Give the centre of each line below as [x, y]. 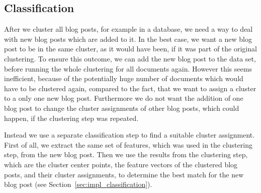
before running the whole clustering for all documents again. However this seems [128, 68]
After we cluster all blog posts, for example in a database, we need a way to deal [128, 29]
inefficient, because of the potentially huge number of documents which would [124, 78]
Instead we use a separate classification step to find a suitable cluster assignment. [129, 135]
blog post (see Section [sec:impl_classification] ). [78, 184]
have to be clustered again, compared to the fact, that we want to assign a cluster [130, 88]
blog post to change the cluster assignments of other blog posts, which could [122, 108]
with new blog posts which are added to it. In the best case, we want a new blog [128, 39]
